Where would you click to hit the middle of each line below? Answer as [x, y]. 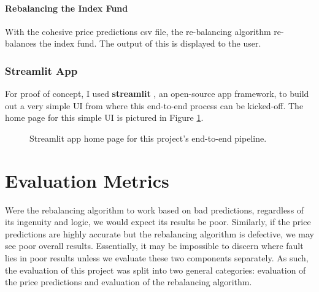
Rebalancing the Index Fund [67, 8]
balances [21, 43]
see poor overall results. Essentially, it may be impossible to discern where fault [154, 246]
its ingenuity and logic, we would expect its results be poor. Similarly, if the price [158, 222]
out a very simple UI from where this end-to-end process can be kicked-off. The [154, 105]
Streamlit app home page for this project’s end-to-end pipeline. [148, 138]
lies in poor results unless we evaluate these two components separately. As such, [157, 258]
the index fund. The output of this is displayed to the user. [150, 43]
